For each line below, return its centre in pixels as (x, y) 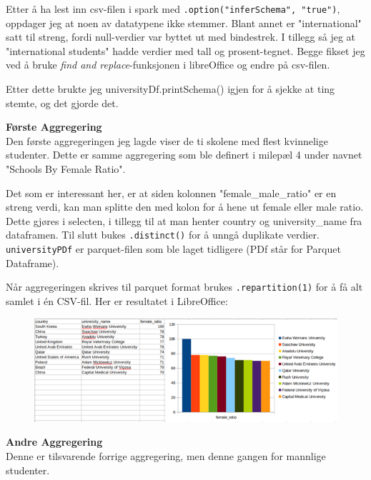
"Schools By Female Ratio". (66, 169)
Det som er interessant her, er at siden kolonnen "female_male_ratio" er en (171, 192)
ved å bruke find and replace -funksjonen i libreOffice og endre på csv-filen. (168, 65)
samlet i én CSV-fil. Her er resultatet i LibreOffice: (117, 300)
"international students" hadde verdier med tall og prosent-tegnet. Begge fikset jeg (185, 50)
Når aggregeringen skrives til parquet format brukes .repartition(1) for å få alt (184, 287)
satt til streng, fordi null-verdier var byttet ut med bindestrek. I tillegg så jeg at (180, 37)
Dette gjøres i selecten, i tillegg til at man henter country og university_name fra (184, 220)
